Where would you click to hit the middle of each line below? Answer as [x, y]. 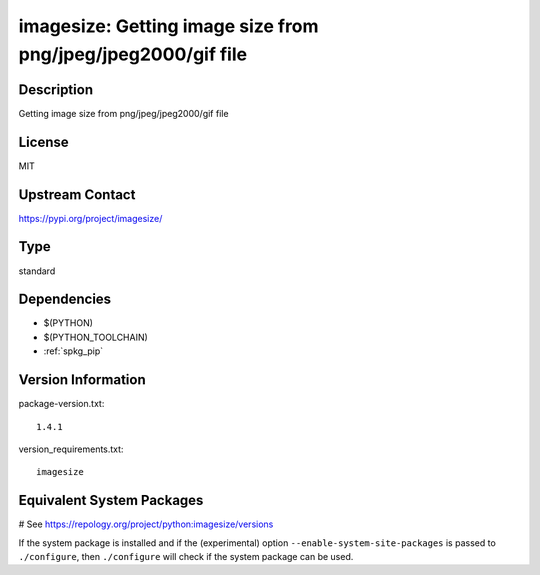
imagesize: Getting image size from [168, 26]
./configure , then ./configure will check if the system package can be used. [186, 557]
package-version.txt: [61, 404]
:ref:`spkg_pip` [73, 351]
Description [56, 89]
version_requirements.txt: [71, 449]
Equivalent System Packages [111, 500]
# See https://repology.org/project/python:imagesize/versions [146, 524]
